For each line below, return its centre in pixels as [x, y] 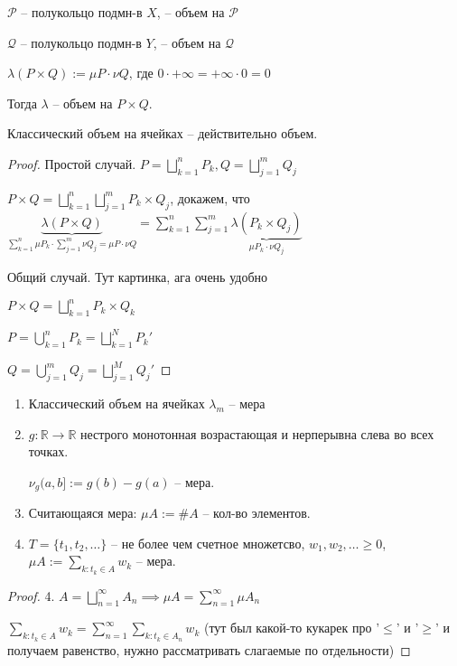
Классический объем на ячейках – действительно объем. [163, 133]
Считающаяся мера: [83, 513]
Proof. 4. [31, 595]
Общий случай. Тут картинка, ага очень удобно [137, 276]
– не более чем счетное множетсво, [208, 543]
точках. [48, 451]
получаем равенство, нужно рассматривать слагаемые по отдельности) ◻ [209, 649]
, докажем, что [210, 197]
